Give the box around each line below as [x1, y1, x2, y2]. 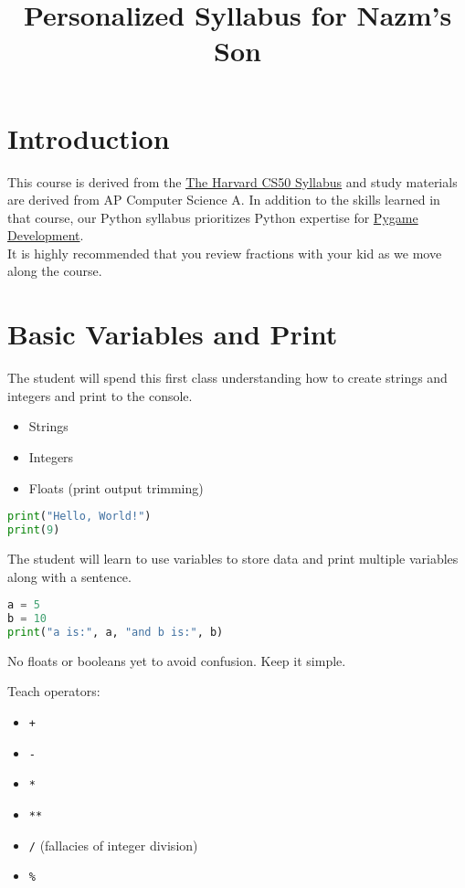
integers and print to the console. [7, 386, 193, 405]
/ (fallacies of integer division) [28, 835, 198, 854]
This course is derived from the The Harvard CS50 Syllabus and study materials [7, 172, 458, 191]
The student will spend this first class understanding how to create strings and [7, 368, 448, 387]
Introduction [7, 119, 170, 156]
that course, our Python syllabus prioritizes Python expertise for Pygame [7, 207, 418, 227]
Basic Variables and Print [7, 315, 338, 353]
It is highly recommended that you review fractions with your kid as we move [7, 243, 442, 262]
